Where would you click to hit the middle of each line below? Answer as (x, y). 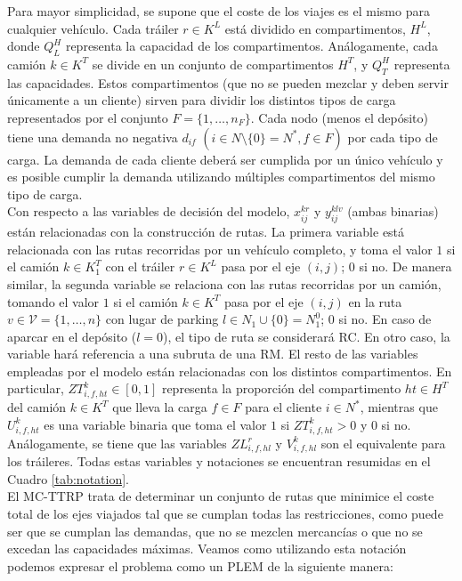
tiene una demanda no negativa (93, 137)
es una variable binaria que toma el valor (155, 424)
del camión (37, 407)
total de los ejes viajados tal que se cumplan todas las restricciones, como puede (225, 514)
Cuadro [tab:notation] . (68, 478)
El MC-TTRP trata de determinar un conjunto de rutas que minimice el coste (221, 496)
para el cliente (284, 407)
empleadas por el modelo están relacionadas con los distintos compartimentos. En (230, 371)
